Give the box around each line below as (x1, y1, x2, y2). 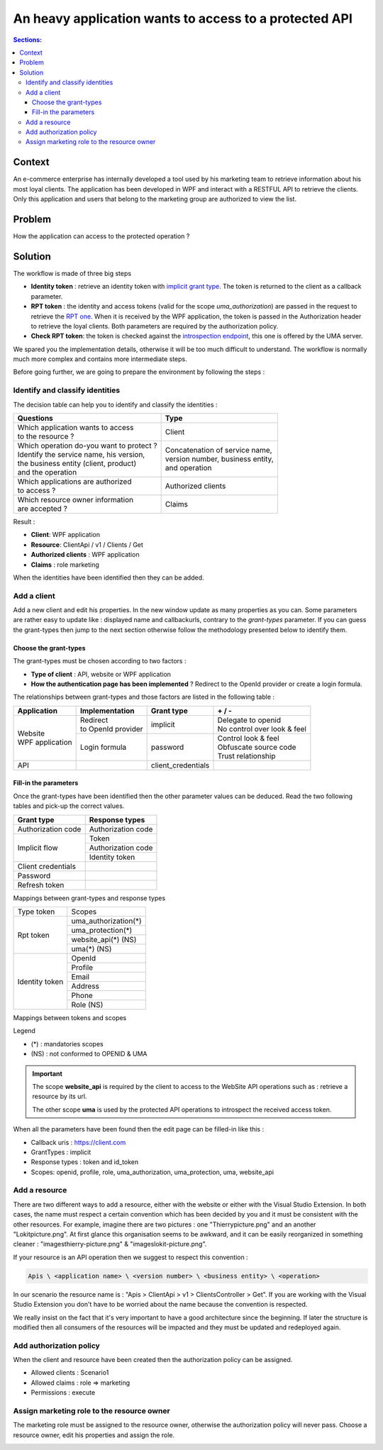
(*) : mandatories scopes (30, 1039, 104, 1048)
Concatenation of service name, (165, 445, 272, 455)
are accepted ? (17, 504, 67, 514)
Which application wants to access (17, 423, 134, 432)
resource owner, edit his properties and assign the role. (13, 1430, 175, 1439)
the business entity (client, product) (17, 458, 137, 468)
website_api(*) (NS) (71, 935, 137, 944)
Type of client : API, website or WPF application (30, 670, 172, 678)
